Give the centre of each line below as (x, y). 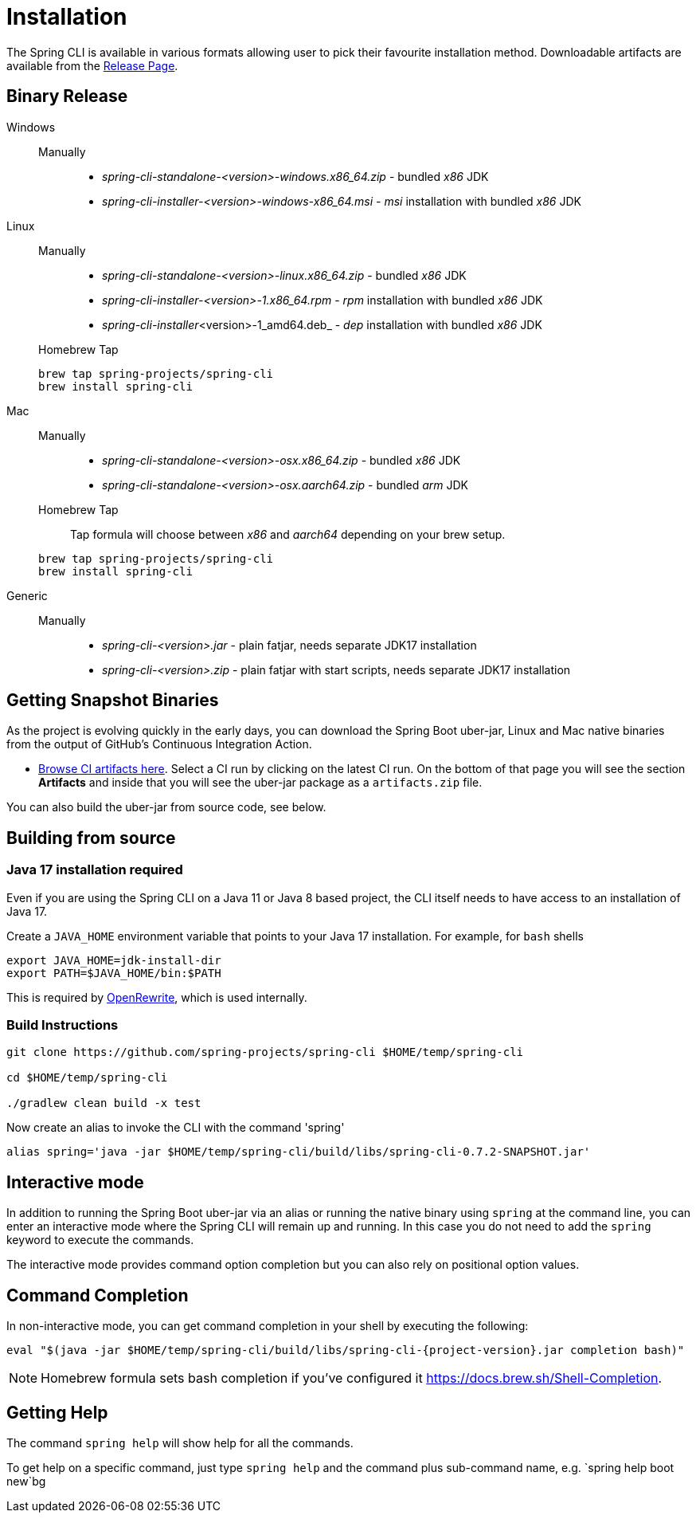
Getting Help (57, 1412)
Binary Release (67, 96)
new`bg (26, 1481)
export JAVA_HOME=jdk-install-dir (114, 960)
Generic (27, 595)
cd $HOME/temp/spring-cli (87, 1078)
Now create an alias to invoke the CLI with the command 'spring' (176, 1128)
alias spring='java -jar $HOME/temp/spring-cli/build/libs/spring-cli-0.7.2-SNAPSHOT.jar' (299, 1152)
